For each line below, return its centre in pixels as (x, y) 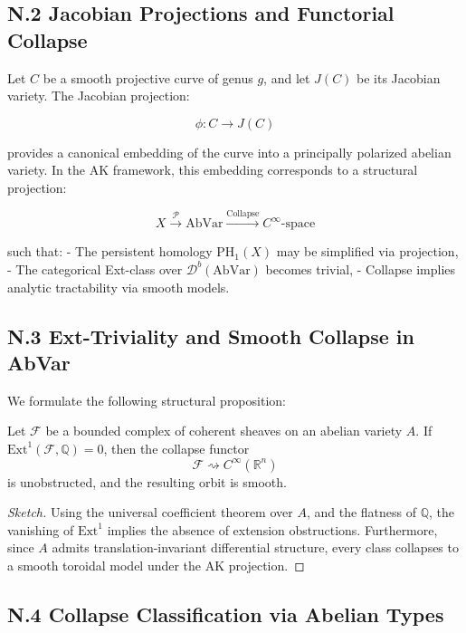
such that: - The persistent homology (110, 251)
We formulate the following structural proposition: (147, 400)
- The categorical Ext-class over (95, 269)
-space (298, 224)
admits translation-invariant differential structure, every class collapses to (255, 547)
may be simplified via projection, (367, 251)
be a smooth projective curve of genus (148, 77)
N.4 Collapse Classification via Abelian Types (226, 614)
